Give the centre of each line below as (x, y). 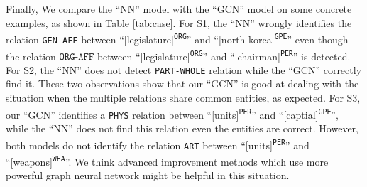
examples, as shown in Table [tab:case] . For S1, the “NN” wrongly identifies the (179, 22)
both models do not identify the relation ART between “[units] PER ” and (158, 145)
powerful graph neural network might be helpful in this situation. (148, 175)
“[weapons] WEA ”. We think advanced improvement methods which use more (167, 161)
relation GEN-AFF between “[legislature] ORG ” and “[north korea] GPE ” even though (177, 39)
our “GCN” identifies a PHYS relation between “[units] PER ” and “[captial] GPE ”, (172, 114)
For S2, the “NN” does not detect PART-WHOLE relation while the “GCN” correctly (184, 69)
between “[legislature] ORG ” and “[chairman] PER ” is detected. (224, 56)
